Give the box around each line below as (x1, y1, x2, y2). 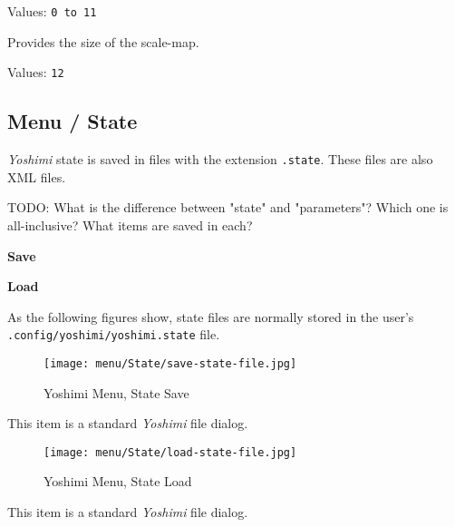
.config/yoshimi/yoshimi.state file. (7, 325, 220, 344)
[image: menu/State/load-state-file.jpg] (44, 445, 297, 459)
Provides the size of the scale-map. (7, 32, 199, 51)
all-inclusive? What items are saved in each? (7, 215, 253, 234)
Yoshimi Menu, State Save (44, 383, 189, 402)
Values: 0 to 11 (7, 2, 97, 20)
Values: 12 (7, 63, 64, 82)
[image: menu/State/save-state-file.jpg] (44, 356, 297, 370)
